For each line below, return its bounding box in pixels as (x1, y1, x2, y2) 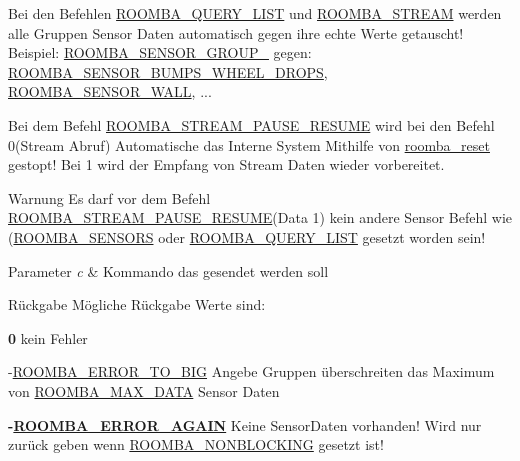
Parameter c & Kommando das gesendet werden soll (8, 260, 329, 281)
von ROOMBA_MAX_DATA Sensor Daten (8, 380, 280, 401)
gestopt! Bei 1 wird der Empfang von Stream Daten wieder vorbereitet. (8, 154, 445, 175)
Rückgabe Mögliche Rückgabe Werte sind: (8, 294, 266, 315)
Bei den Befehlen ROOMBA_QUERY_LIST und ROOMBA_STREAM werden (8, 3, 502, 23)
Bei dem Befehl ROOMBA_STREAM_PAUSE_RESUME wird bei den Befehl (8, 114, 495, 135)
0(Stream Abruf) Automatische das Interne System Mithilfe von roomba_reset (8, 134, 490, 155)
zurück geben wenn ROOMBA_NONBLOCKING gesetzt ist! (8, 434, 384, 455)
